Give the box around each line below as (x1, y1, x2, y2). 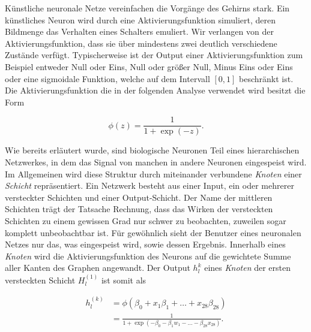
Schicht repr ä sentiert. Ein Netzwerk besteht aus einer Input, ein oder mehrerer (5, 179, 294, 192)
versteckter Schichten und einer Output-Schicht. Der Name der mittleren (5, 191, 273, 203)
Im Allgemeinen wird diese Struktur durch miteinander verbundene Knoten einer (5, 167, 302, 180)
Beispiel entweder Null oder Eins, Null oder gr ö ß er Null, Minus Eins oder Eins (5, 60, 293, 73)
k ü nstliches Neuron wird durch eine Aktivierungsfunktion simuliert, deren (5, 13, 276, 26)
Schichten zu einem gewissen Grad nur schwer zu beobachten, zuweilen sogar (5, 214, 286, 227)
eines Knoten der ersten (204, 261, 291, 274)
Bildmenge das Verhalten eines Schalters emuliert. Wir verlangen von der (5, 25, 274, 38)
